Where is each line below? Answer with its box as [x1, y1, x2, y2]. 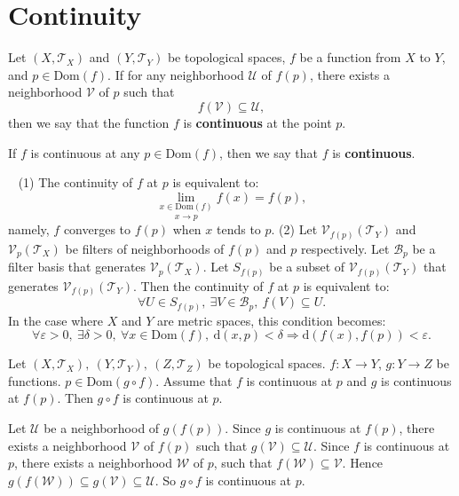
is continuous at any [30, 143, 140, 161]
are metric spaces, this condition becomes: [157, 311, 386, 329]
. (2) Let [271, 220, 318, 239]
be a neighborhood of [44, 419, 160, 437]
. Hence [342, 453, 384, 472]
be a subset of [269, 257, 345, 276]
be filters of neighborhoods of [65, 239, 225, 257]
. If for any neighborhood [107, 65, 244, 83]
